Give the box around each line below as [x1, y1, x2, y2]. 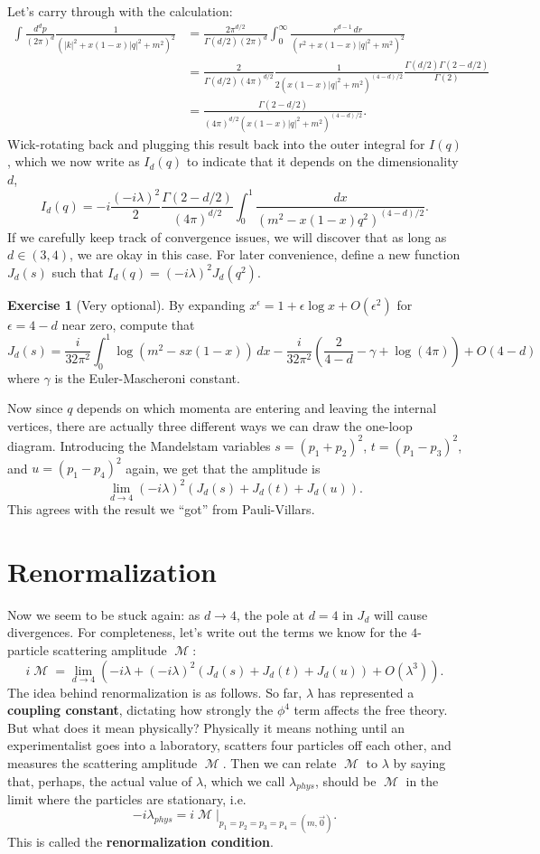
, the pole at [236, 605, 305, 624]
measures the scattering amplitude [7, 753, 198, 772]
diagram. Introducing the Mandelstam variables [7, 436, 271, 455]
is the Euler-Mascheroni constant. [54, 368, 240, 387]
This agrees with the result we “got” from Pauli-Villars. [7, 500, 315, 519]
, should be [314, 771, 377, 790]
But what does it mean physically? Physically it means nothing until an [7, 718, 405, 737]
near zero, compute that [61, 314, 195, 333]
